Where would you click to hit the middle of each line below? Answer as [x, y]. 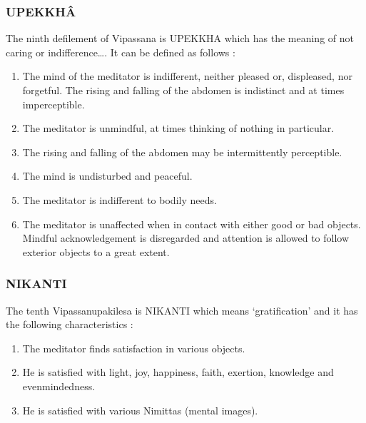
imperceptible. [54, 104]
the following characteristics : [70, 324]
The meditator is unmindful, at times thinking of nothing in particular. [178, 128]
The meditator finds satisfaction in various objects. [134, 348]
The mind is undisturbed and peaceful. [107, 176]
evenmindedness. [59, 386]
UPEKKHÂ [41, 11]
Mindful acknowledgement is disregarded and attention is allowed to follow [186, 238]
